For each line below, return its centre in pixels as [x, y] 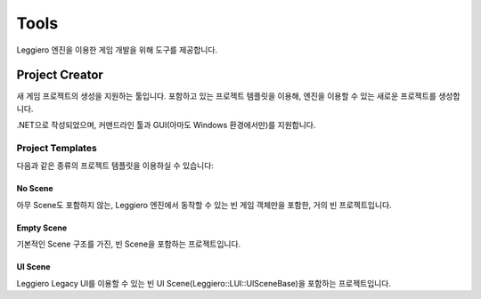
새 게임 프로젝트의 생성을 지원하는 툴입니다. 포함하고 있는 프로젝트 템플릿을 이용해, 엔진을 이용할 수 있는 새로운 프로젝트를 [226, 96]
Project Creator [60, 75]
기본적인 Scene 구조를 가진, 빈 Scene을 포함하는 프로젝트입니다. [129, 244]
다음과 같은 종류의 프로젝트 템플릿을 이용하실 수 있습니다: [115, 166]
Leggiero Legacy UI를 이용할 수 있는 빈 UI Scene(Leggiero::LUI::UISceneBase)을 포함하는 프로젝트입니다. [204, 283]
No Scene [35, 189]
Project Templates [57, 148]
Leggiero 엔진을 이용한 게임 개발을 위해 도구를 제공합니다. [117, 50]
